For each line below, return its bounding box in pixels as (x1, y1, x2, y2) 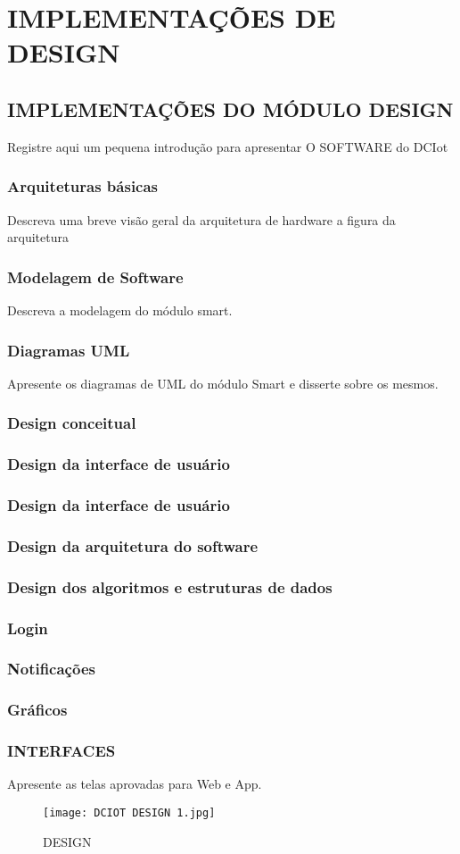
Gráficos (7, 699, 68, 721)
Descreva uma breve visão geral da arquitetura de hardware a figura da (7, 210, 396, 229)
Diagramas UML (7, 339, 130, 361)
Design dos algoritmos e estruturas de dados (7, 575, 333, 598)
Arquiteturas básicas (7, 175, 159, 197)
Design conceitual (7, 412, 136, 434)
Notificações (7, 657, 95, 680)
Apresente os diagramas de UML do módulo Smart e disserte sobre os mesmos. (7, 373, 439, 392)
